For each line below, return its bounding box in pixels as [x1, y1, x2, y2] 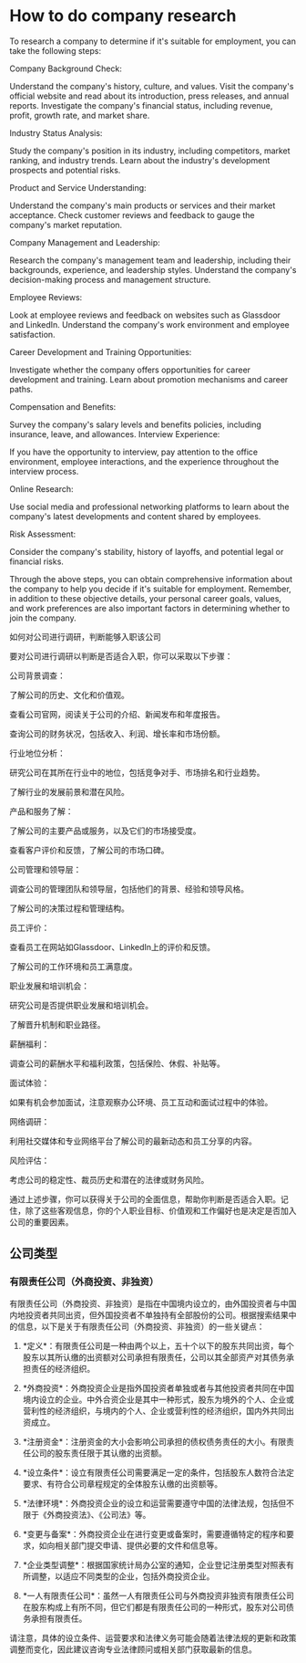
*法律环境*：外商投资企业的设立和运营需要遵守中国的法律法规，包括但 [22, 1498, 287, 1509]
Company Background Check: [9, 63, 123, 74]
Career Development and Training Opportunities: [9, 346, 192, 357]
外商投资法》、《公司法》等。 [46, 1509, 151, 1520]
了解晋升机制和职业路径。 [9, 1019, 106, 1030]
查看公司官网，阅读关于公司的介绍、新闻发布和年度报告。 [9, 708, 225, 719]
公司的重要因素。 [9, 1216, 74, 1228]
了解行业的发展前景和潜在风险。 [9, 786, 129, 797]
